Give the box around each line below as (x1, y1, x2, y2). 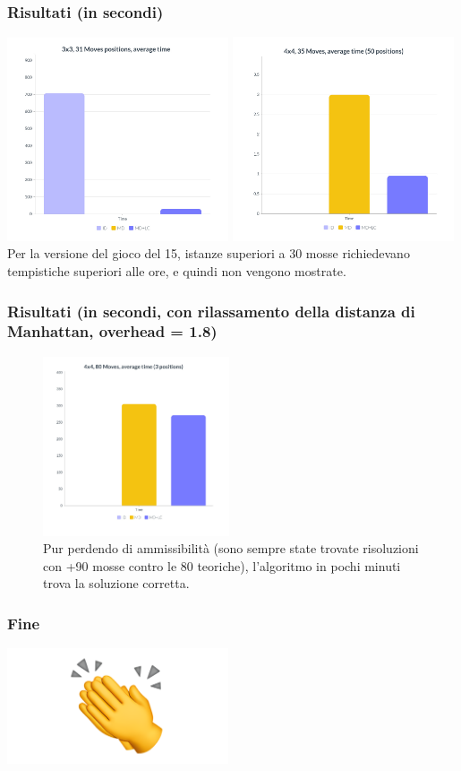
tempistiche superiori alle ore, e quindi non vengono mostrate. (7, 262, 346, 281)
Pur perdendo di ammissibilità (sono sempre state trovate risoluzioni (43, 539, 419, 558)
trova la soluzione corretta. (43, 574, 190, 593)
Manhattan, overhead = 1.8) (7, 320, 218, 342)
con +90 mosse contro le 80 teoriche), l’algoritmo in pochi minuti (43, 556, 401, 575)
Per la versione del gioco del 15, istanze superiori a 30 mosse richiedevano (7, 244, 410, 263)
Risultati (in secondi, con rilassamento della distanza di (7, 299, 415, 322)
